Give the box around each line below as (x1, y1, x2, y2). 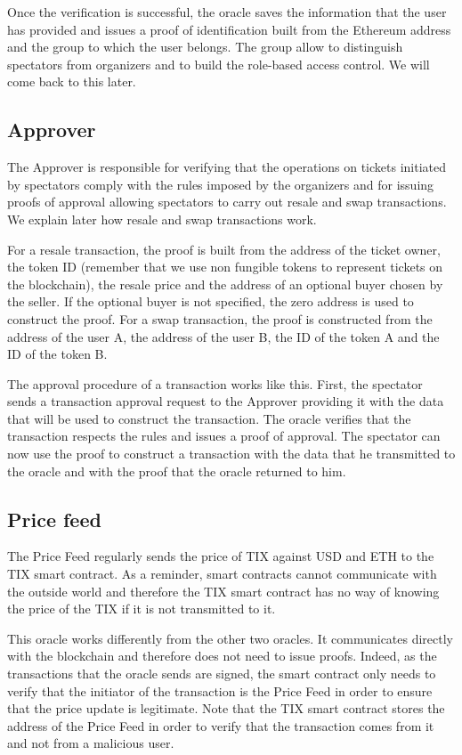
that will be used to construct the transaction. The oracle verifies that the (7, 409, 411, 427)
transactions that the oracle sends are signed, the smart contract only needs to (7, 664, 436, 683)
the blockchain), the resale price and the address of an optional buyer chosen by (7, 274, 443, 293)
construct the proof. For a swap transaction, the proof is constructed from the (7, 309, 433, 328)
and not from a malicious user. (7, 734, 174, 752)
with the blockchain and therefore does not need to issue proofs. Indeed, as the (7, 646, 437, 665)
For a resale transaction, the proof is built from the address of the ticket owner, (7, 239, 441, 258)
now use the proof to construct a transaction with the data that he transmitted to (7, 444, 456, 463)
